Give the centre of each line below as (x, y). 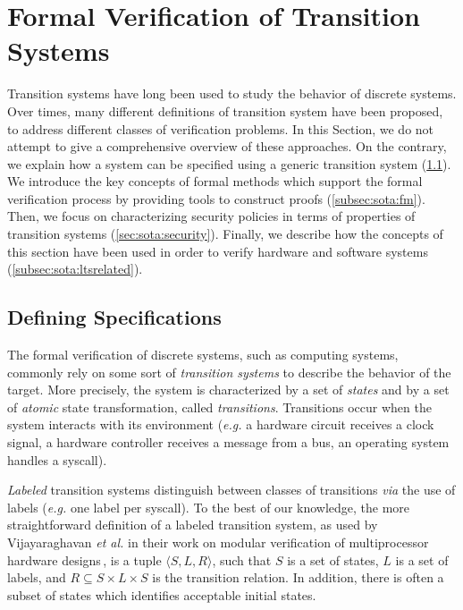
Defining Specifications (114, 317)
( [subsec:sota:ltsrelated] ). (75, 269)
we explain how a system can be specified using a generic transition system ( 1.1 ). (229, 163)
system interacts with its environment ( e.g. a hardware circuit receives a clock (221, 424)
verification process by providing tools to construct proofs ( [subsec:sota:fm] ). (216, 198)
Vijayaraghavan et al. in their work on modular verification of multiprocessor (218, 542)
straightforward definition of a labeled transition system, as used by (193, 525)
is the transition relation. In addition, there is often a (298, 577)
